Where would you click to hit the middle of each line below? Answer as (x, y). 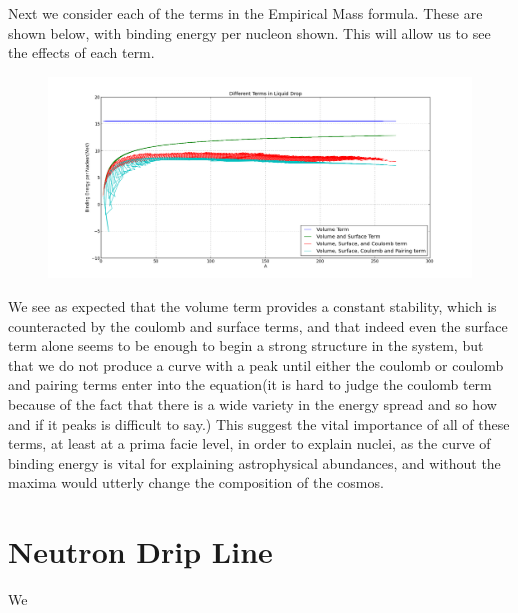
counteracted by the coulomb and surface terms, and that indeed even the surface (258, 325)
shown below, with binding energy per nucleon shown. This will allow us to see (249, 32)
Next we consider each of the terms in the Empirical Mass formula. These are (245, 13)
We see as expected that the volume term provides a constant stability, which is (252, 306)
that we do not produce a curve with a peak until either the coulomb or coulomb (256, 364)
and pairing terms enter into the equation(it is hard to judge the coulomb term (250, 384)
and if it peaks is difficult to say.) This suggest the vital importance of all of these (259, 423)
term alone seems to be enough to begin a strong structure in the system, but (246, 345)
